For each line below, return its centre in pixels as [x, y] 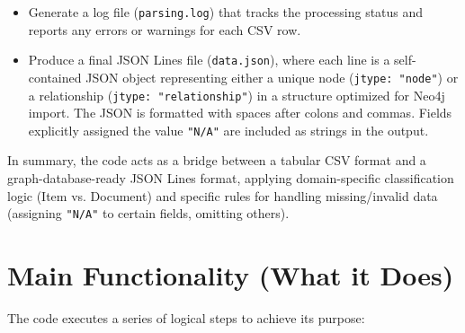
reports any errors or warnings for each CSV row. [165, 29]
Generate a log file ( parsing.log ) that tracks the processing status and [226, 12]
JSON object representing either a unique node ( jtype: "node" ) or [272, 77]
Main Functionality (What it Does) [231, 275]
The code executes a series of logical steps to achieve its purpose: [186, 318]
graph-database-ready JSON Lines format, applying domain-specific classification [231, 178]
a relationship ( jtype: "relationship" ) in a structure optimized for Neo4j [237, 95]
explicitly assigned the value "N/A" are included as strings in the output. [228, 130]
